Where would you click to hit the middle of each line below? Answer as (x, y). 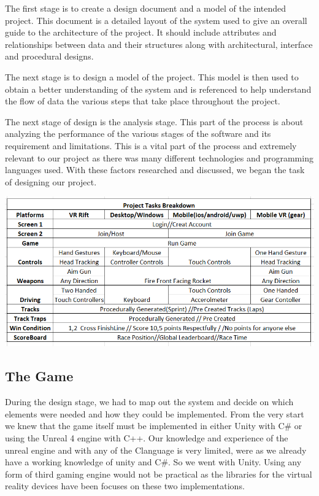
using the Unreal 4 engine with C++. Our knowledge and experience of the (147, 437)
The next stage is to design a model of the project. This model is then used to (152, 76)
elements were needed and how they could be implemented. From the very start (155, 413)
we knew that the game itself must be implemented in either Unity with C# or (154, 426)
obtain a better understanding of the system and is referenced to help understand (158, 89)
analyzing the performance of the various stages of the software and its (138, 134)
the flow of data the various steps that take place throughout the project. (143, 101)
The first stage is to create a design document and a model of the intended (146, 8)
